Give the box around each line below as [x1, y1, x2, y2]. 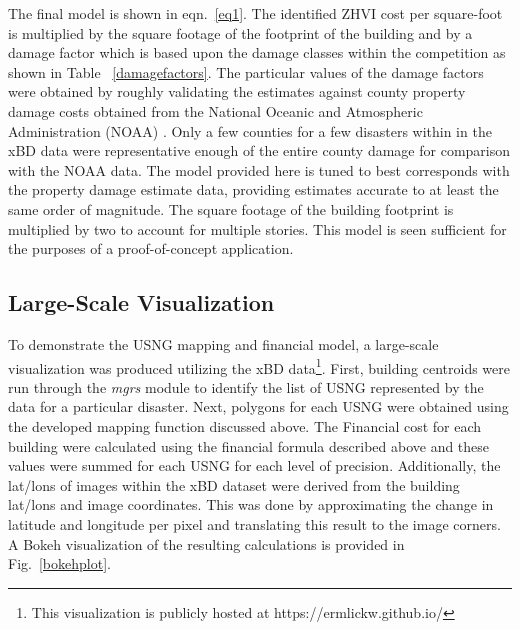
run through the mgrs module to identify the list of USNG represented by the [8, 376, 484, 397]
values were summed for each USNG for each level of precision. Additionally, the [8, 455, 501, 476]
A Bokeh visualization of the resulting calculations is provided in [8, 533, 405, 554]
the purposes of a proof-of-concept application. [8, 238, 294, 259]
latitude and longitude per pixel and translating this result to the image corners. [8, 513, 501, 534]
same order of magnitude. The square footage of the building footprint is [8, 198, 454, 219]
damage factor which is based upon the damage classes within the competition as [8, 42, 506, 63]
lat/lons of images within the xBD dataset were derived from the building [8, 474, 460, 495]
